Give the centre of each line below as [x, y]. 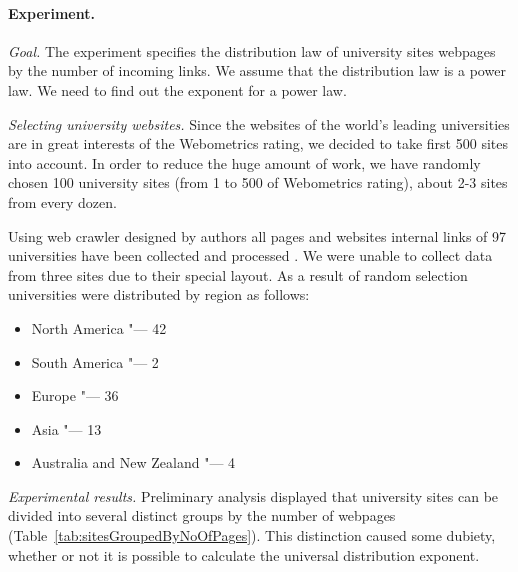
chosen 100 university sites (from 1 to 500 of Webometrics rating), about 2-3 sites [258, 182]
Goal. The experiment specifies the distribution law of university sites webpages [252, 50]
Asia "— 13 [66, 428]
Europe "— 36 [75, 395]
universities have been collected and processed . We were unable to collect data [250, 255]
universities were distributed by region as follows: [159, 294]
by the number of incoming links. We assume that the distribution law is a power [257, 70]
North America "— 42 [99, 327]
